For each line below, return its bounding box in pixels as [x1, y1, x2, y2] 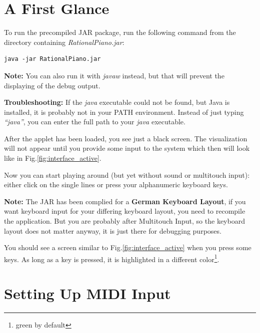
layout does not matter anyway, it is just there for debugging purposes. [4, 225, 221, 236]
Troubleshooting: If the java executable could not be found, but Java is [4, 97, 230, 107]
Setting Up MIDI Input [4, 283, 171, 304]
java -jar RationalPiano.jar [4, 55, 101, 63]
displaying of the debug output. [4, 80, 100, 90]
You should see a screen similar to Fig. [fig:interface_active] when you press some [4, 242, 251, 253]
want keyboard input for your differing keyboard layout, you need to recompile [4, 206, 245, 216]
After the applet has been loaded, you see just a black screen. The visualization [4, 133, 247, 143]
